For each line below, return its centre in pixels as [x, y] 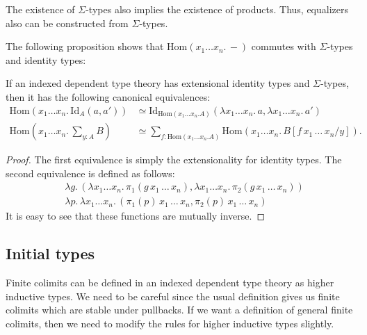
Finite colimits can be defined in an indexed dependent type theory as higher [170, 283]
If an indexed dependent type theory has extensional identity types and [158, 83]
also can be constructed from [67, 23]
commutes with [284, 46]
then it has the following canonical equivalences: [108, 96]
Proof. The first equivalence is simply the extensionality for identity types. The [174, 160]
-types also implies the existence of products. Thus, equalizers [217, 9]
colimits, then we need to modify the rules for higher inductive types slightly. [170, 323]
